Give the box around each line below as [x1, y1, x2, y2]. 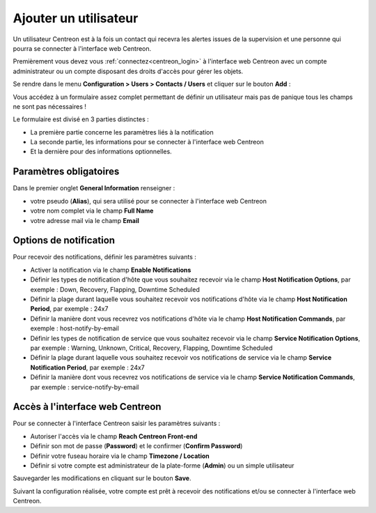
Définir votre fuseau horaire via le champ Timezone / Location [30, 452, 210, 460]
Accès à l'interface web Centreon [13, 401, 162, 413]
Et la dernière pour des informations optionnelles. [30, 147, 172, 156]
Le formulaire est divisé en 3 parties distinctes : [13, 115, 149, 123]
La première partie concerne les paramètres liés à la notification [30, 128, 214, 136]
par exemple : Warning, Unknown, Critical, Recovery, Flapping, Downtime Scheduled [30, 344, 273, 352]
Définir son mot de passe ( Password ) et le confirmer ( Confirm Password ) [30, 442, 243, 450]
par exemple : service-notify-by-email [30, 383, 139, 391]
